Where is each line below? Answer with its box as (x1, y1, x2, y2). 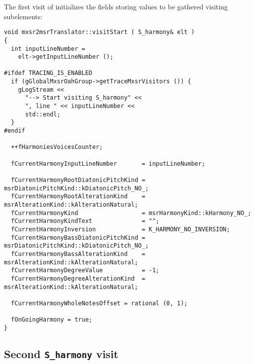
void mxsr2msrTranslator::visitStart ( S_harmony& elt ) (4, 29, 195, 36)
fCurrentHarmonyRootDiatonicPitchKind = (11, 177, 145, 183)
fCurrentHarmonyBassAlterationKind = (11, 250, 145, 257)
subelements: (4, 11, 42, 21)
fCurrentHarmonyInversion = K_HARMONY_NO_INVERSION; (11, 225, 230, 233)
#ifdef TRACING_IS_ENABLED (4, 70, 92, 77)
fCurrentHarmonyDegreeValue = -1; (11, 267, 159, 274)
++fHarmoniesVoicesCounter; (11, 144, 103, 151)
